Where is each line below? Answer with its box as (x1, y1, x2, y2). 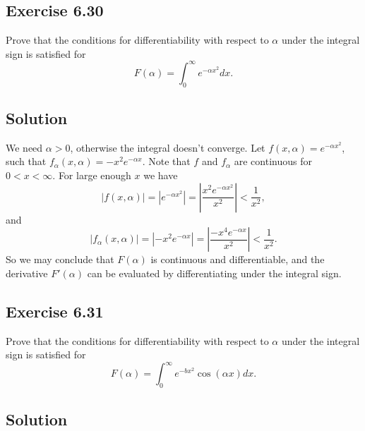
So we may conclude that (6, 252, 114, 267)
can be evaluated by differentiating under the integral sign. (87, 265, 342, 280)
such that (6, 154, 47, 169)
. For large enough (52, 168, 131, 183)
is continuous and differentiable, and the (150, 252, 325, 267)
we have (143, 168, 178, 183)
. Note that (142, 154, 191, 169)
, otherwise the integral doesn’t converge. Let (70, 140, 265, 154)
